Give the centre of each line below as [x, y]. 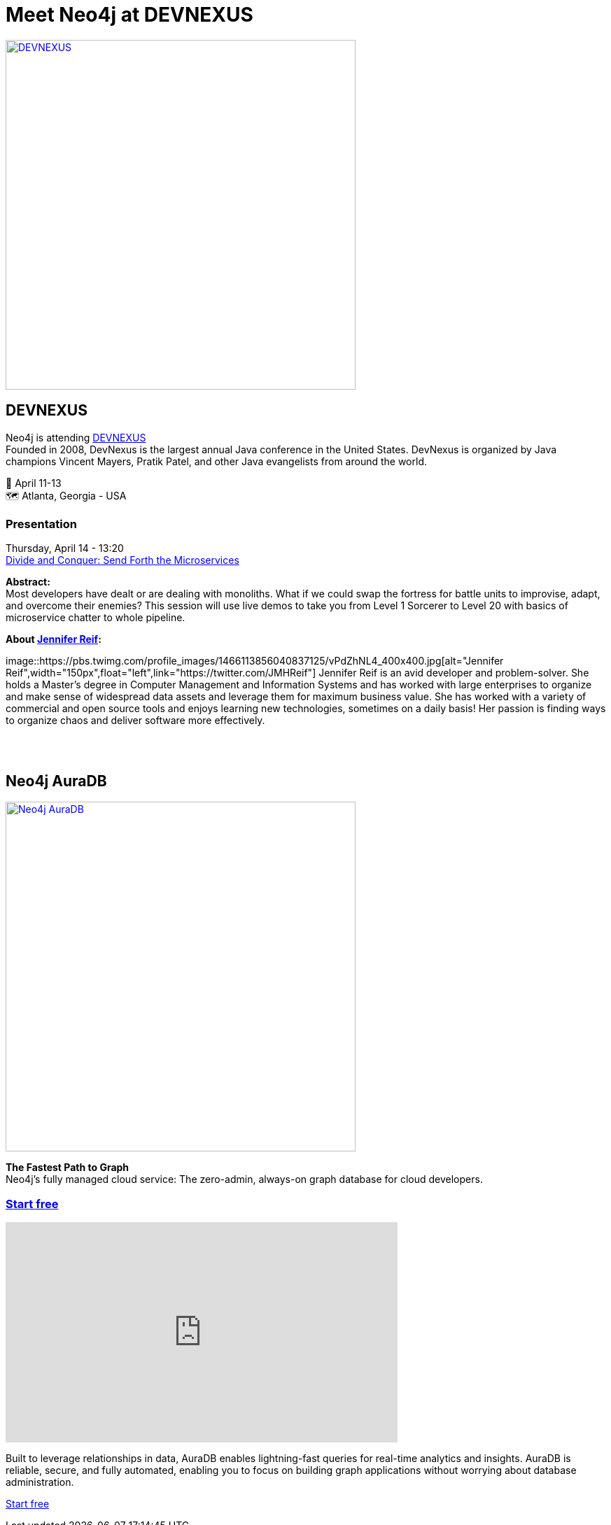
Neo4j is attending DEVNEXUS [76, 437]
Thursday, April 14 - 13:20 [65, 548]
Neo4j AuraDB [56, 781]
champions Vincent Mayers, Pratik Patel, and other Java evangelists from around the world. [216, 461]
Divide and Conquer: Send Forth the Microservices [122, 560]
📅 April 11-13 [34, 483]
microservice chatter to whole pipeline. [96, 618]
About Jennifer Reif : [54, 639]
